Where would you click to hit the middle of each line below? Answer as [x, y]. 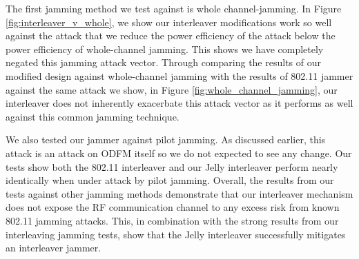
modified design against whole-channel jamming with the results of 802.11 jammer [179, 75]
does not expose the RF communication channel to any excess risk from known [173, 207]
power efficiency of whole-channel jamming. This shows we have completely [165, 49]
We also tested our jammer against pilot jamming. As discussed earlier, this [166, 139]
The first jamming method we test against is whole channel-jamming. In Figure [174, 8]
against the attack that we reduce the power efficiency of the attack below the [171, 35]
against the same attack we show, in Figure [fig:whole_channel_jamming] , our [172, 89]
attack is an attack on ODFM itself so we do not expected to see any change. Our [179, 153]
